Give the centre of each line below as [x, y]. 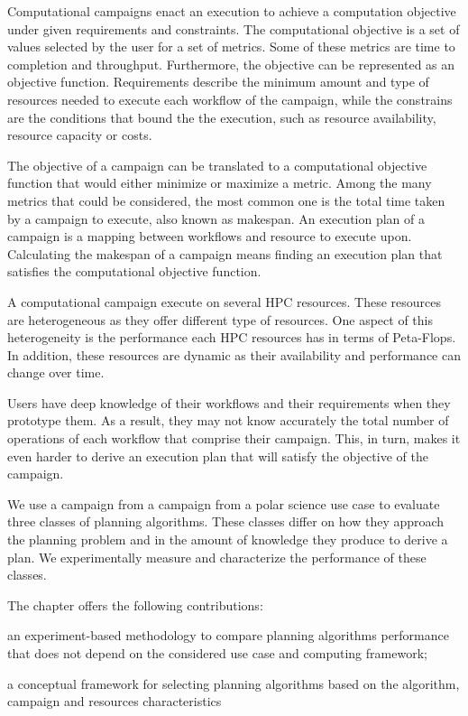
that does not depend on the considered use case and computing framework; [217, 653]
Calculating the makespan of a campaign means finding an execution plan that [225, 253]
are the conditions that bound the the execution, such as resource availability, [222, 117]
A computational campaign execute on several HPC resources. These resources [225, 301]
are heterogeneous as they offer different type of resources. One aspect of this [220, 319]
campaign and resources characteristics [115, 701]
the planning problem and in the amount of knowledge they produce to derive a [228, 539]
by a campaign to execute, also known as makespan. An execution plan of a [216, 218]
